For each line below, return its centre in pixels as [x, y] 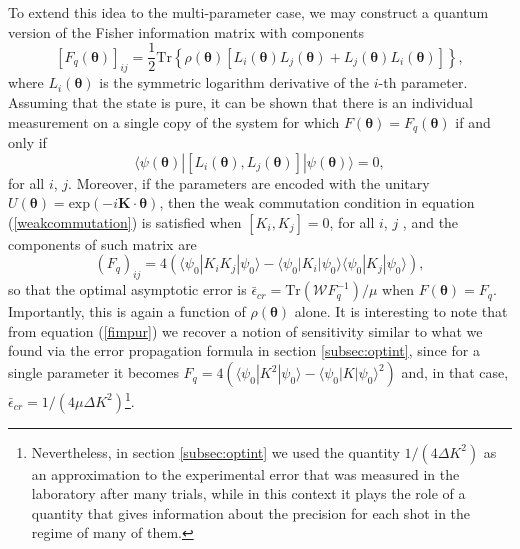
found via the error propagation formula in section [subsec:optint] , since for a [244, 350]
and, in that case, [455, 372]
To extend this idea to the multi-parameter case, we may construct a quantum [248, 12]
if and [473, 121]
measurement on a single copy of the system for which [174, 121]
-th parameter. [423, 82]
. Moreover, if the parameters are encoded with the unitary [249, 182]
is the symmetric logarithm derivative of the [234, 82]
